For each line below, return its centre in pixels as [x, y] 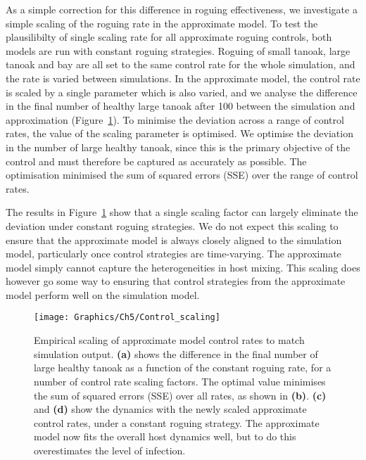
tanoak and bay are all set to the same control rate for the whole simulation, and [181, 64]
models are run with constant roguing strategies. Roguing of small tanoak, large [178, 50]
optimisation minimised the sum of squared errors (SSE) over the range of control [182, 175]
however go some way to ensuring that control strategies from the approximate [176, 281]
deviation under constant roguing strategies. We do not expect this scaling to [172, 225]
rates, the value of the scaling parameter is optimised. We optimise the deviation [179, 133]
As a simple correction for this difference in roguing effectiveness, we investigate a [182, 9]
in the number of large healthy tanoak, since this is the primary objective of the [178, 147]
